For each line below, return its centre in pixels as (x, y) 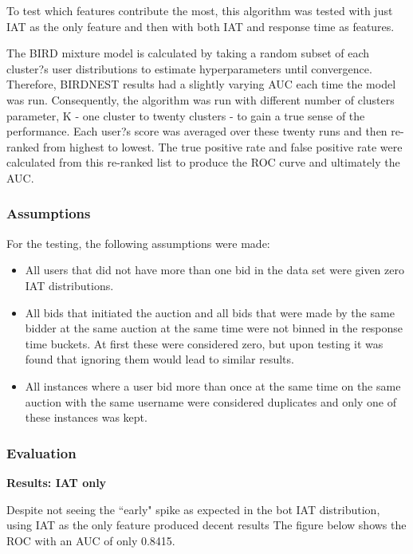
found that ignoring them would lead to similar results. (159, 359)
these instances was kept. (86, 417)
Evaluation (41, 452)
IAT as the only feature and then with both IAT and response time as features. (201, 26)
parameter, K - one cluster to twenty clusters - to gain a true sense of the (186, 115)
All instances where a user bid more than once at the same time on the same (213, 385)
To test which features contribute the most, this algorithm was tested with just (200, 10)
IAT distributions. (69, 285)
